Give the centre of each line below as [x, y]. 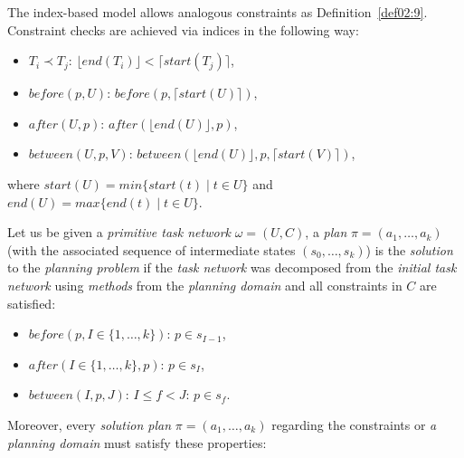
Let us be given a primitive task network [119, 232]
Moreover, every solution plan [90, 424]
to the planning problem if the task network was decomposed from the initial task [232, 267]
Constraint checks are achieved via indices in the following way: [183, 29]
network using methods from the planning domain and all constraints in [205, 285]
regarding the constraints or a [354, 424]
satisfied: [32, 303]
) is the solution [409, 249]
